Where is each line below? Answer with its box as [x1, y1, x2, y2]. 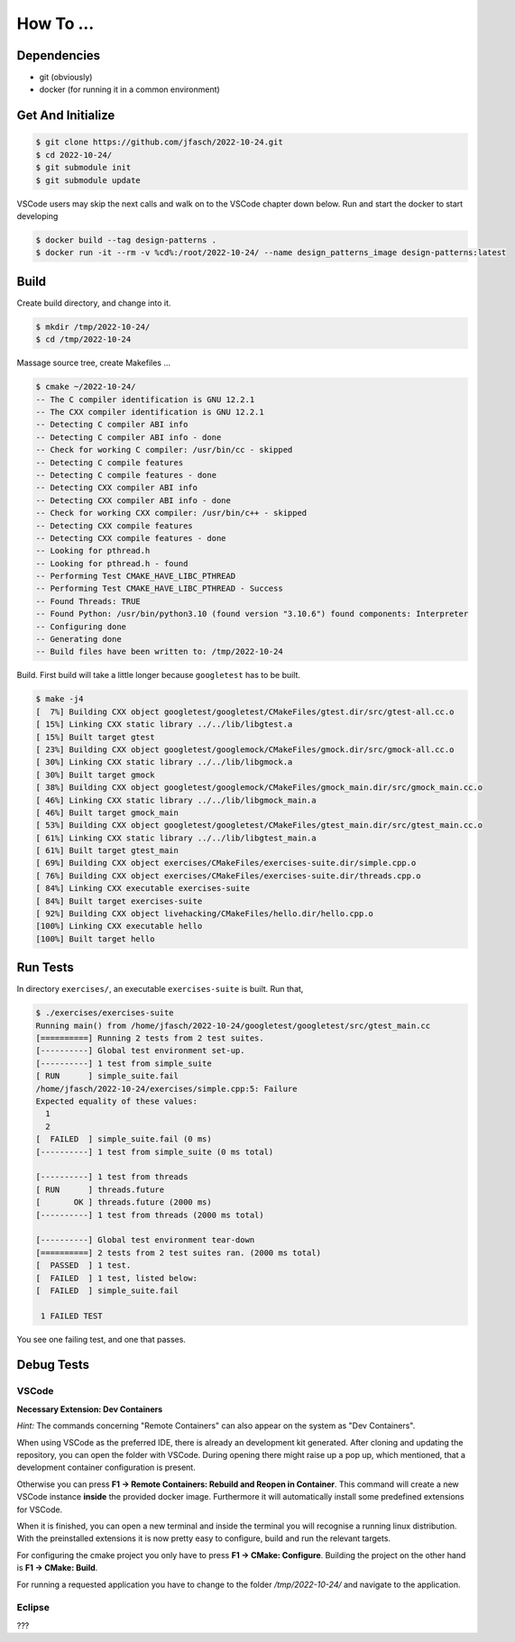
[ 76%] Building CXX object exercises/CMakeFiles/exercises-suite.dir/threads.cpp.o [35, 870, 421, 881]
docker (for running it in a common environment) [39, 84, 220, 95]
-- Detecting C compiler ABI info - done [35, 432, 222, 442]
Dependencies [16, 48, 101, 63]
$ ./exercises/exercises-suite [35, 1008, 175, 1018]
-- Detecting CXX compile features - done [35, 533, 226, 543]
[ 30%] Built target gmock [35, 769, 155, 780]
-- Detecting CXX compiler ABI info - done [35, 495, 232, 505]
